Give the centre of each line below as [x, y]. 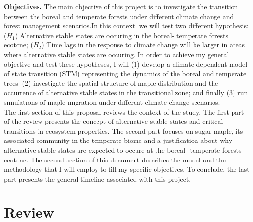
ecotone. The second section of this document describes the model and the [115, 159]
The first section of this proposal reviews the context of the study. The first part [124, 111]
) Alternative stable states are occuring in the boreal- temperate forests [122, 35]
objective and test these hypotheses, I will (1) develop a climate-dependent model [126, 64]
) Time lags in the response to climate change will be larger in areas [143, 45]
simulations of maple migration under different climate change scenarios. [112, 102]
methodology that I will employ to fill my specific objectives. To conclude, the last [127, 169]
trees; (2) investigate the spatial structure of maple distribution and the [111, 83]
